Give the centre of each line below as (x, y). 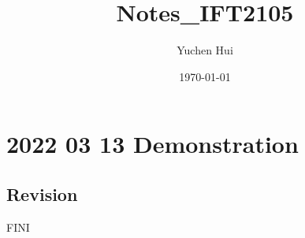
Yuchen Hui (205, 50)
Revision (42, 193)
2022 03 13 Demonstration (152, 144)
